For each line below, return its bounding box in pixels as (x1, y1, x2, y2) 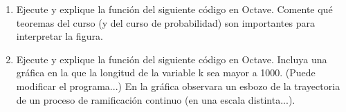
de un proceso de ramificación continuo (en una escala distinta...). (16, 92, 295, 107)
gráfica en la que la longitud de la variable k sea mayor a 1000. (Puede (16, 65, 316, 80)
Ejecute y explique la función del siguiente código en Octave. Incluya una (16, 52, 327, 66)
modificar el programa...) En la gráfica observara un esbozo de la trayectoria (16, 78, 340, 93)
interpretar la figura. (16, 29, 103, 43)
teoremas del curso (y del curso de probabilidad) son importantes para (16, 15, 315, 30)
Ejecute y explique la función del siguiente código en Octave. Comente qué (16, 2, 333, 16)
